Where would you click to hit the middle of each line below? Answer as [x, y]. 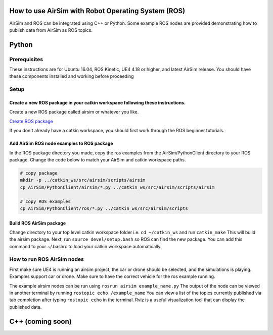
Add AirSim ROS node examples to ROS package [61, 143]
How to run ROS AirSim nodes [47, 259]
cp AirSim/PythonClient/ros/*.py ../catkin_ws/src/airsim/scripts [104, 208]
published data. [26, 307]
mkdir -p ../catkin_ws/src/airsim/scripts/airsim [83, 180]
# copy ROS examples [45, 201]
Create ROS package [31, 121]
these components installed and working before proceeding [72, 76]
